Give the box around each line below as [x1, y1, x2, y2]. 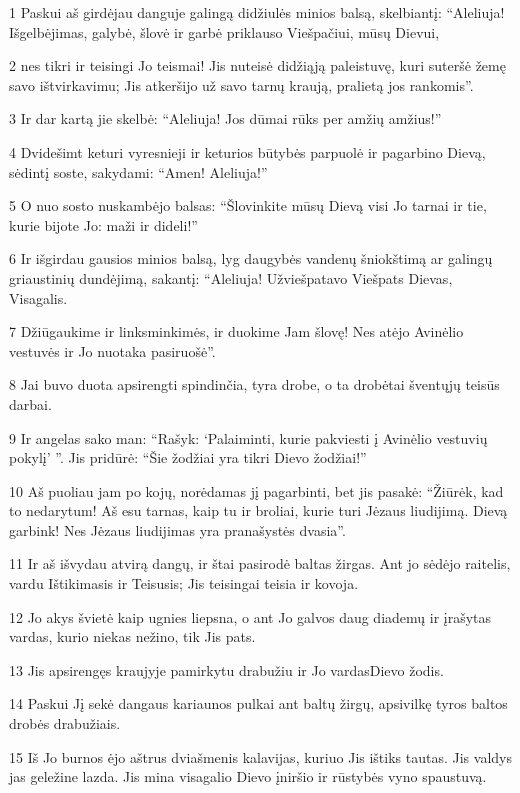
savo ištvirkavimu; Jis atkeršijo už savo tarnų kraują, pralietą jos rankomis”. [9, 74, 474, 95]
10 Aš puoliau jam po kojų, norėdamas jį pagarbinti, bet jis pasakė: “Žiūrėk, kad [9, 480, 504, 501]
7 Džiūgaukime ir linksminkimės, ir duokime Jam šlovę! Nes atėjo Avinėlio [9, 321, 464, 342]
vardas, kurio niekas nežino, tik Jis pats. [9, 626, 256, 647]
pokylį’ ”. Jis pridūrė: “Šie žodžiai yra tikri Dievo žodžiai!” [9, 447, 367, 468]
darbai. [9, 393, 52, 414]
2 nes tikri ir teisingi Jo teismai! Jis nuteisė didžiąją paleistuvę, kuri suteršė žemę [9, 55, 506, 76]
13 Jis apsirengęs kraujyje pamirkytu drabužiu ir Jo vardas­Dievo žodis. [9, 659, 444, 680]
